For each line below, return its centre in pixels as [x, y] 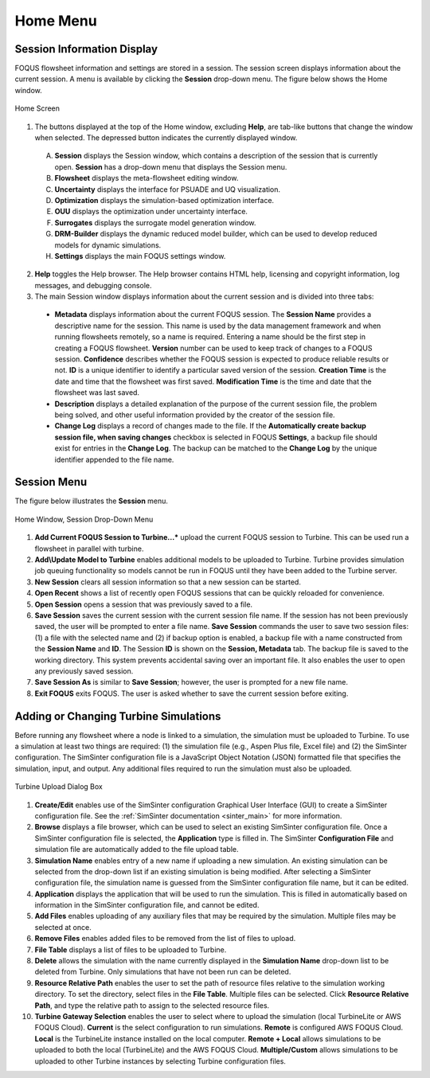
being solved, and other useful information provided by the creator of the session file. [195, 415]
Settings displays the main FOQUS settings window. [140, 256]
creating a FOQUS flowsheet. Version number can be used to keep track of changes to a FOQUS [213, 348]
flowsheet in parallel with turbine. [89, 549]
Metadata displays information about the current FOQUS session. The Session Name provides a [213, 314]
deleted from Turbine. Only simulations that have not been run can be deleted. [163, 972]
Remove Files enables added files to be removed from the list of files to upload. [165, 939]
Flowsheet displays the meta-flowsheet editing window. [147, 178]
